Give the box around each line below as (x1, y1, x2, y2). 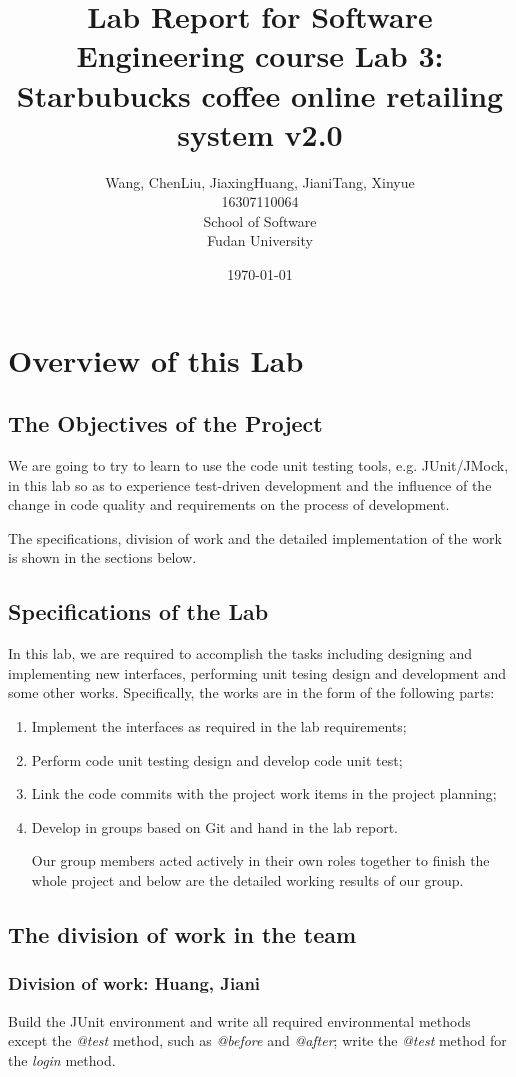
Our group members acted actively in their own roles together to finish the (31, 850, 490, 871)
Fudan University (207, 230, 313, 251)
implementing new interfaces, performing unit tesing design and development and (8, 662, 507, 683)
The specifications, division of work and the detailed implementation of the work (8, 527, 502, 548)
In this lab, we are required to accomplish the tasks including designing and (8, 643, 473, 664)
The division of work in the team (8, 918, 357, 949)
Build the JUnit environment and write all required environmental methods (8, 1010, 471, 1031)
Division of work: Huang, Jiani (8, 971, 261, 996)
